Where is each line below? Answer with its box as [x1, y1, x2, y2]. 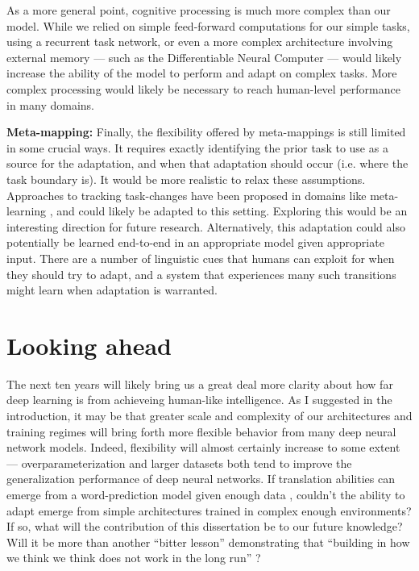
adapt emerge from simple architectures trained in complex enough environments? [6, 502, 412, 519]
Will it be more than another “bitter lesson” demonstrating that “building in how [6, 533, 410, 550]
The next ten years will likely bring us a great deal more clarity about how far [6, 375, 393, 392]
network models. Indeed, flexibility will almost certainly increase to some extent [6, 439, 400, 456]
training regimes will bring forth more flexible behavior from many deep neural [6, 423, 396, 440]
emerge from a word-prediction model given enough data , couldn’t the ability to [6, 486, 405, 502]
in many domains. [6, 96, 94, 113]
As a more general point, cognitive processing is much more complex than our [6, 2, 391, 18]
